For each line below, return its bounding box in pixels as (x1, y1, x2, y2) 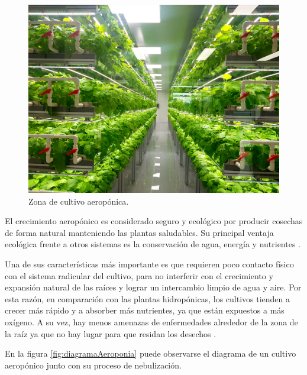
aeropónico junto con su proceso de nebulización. (5, 358, 182, 371)
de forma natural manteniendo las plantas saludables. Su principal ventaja (5, 226, 274, 238)
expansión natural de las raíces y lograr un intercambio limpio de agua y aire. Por (5, 281, 302, 293)
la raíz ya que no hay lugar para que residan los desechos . (5, 327, 216, 340)
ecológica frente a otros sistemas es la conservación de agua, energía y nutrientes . (5, 238, 300, 250)
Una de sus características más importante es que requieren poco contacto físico (5, 257, 294, 270)
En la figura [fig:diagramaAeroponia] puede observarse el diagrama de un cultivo (5, 347, 296, 360)
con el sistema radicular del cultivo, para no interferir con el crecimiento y (5, 269, 273, 282)
